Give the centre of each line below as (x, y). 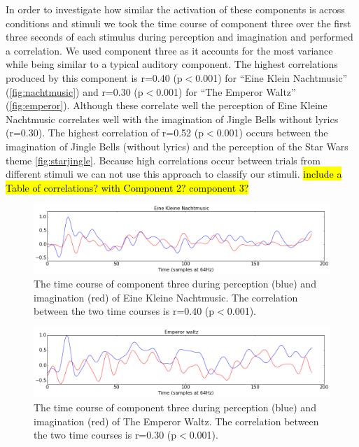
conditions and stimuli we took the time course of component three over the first (178, 23)
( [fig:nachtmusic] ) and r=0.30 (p (75, 91)
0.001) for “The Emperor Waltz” (226, 91)
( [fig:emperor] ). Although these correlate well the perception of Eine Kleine (167, 105)
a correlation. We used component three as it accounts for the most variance (169, 50)
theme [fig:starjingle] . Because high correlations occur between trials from (163, 160)
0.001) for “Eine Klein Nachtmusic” (272, 77)
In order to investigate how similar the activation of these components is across (175, 9)
